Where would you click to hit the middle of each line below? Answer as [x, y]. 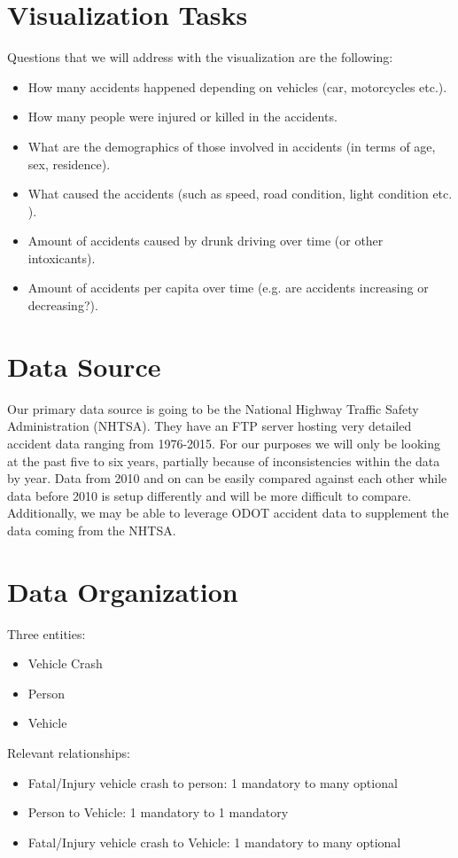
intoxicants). [62, 257]
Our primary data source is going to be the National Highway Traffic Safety [213, 408]
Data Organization [123, 591]
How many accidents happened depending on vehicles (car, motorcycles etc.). [237, 86]
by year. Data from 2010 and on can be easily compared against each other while [227, 478]
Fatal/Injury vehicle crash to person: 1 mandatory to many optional [213, 782]
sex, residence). [69, 164]
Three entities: [47, 633]
